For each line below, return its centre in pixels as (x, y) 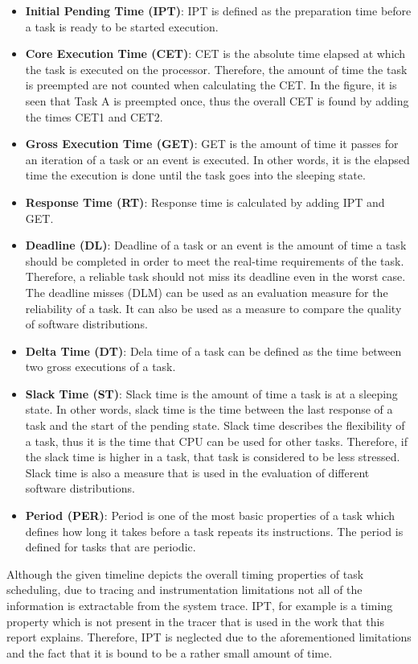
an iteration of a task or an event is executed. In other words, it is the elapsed (217, 159)
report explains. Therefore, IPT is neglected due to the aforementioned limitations (209, 637)
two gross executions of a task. (100, 367)
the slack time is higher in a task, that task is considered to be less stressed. (213, 457)
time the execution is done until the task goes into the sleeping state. (195, 175)
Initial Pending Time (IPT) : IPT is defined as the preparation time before (218, 10)
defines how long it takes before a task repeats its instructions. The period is (214, 531)
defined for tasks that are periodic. (111, 547)
